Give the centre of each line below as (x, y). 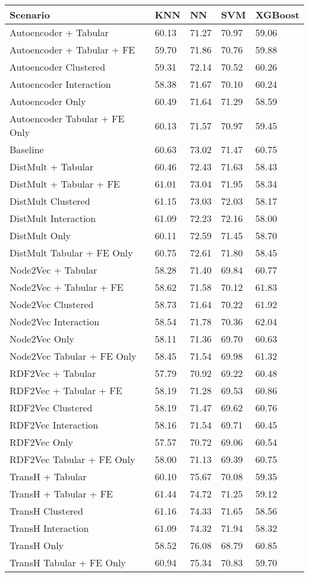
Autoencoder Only (48, 101)
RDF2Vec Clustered (51, 408)
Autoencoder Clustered (58, 67)
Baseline (27, 149)
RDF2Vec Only (41, 442)
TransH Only (37, 545)
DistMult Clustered (50, 201)
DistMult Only (40, 235)
